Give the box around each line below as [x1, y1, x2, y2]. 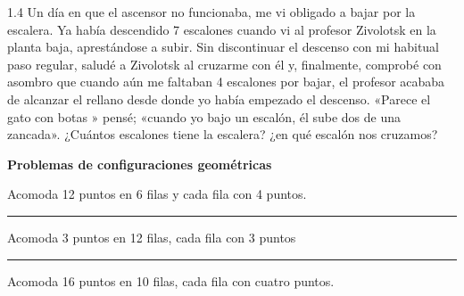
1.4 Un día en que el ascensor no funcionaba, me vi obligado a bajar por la [7, 3, 416, 21]
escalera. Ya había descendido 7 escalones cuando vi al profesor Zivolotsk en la [7, 20, 436, 38]
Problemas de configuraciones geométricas [7, 154, 272, 173]
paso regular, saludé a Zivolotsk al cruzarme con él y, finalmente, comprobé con [7, 54, 442, 73]
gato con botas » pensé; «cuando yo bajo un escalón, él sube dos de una [7, 107, 401, 126]
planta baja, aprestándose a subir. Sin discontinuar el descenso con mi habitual [7, 37, 440, 56]
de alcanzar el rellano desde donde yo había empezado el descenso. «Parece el [7, 89, 431, 108]
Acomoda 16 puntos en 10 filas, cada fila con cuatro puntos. [7, 271, 335, 290]
